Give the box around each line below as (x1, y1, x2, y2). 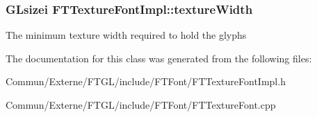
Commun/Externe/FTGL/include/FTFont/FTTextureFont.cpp (6, 98, 276, 111)
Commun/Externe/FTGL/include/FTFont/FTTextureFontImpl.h (6, 74, 286, 89)
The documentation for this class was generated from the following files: (6, 51, 312, 65)
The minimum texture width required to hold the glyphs (6, 28, 247, 42)
